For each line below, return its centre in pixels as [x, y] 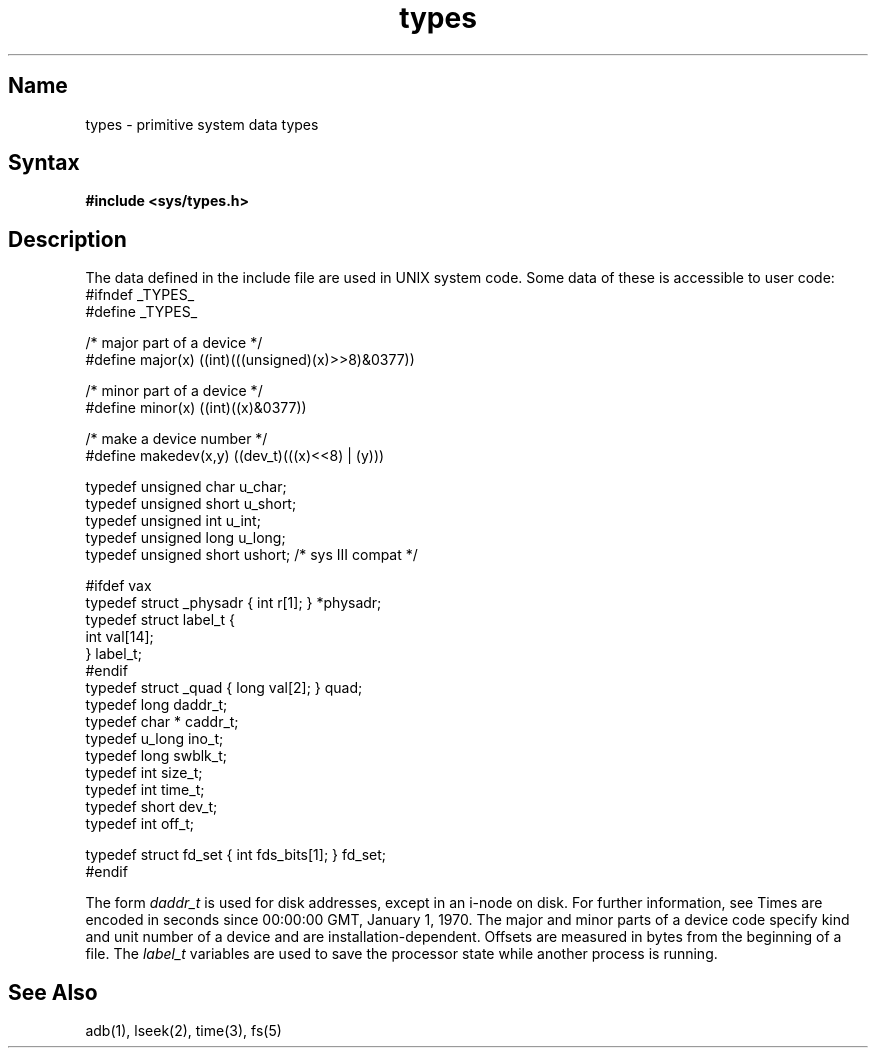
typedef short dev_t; [151, 807]
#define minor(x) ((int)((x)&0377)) [196, 408]
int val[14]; [119, 637]
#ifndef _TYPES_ [140, 295]
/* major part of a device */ [174, 343]
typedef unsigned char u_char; [186, 487]
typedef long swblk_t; [156, 756]
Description [67, 239]
